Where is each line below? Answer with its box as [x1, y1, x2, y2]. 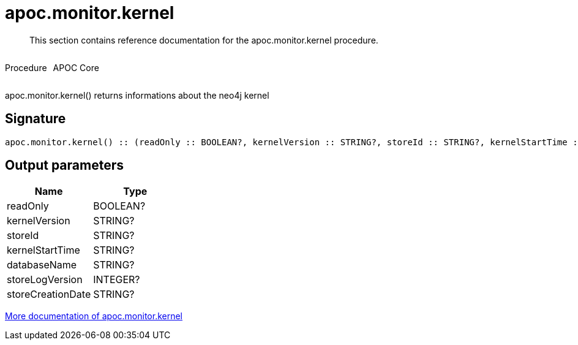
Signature [5, 111, 66, 127]
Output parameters [5, 157, 124, 173]
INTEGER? [93, 273, 140, 286]
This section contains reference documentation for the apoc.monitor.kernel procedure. [29, 34, 378, 45]
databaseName [7, 259, 77, 271]
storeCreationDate [7, 288, 91, 301]
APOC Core [53, 62, 99, 73]
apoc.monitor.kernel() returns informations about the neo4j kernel [5, 89, 269, 100]
